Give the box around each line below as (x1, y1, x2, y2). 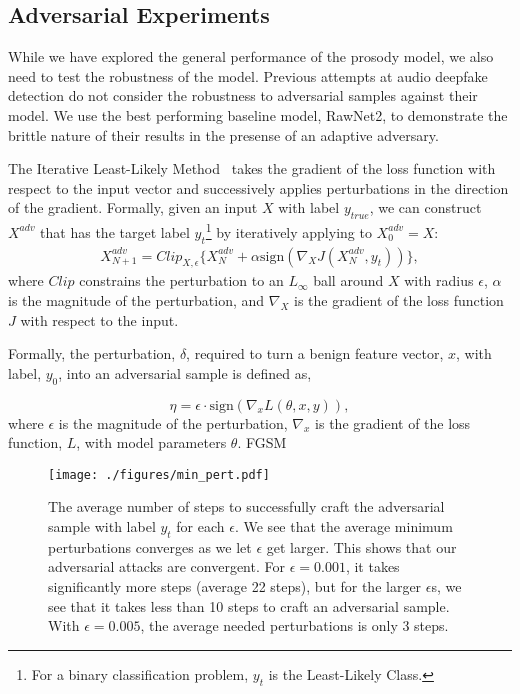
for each (176, 516, 225, 537)
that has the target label (40, 221, 190, 242)
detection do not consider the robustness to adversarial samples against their (8, 85, 478, 106)
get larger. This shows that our (266, 536, 457, 557)
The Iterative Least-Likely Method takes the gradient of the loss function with (8, 158, 496, 179)
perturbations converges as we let (48, 536, 252, 557)
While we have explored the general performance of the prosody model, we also (8, 46, 494, 67)
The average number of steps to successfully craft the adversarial (48, 496, 445, 517)
